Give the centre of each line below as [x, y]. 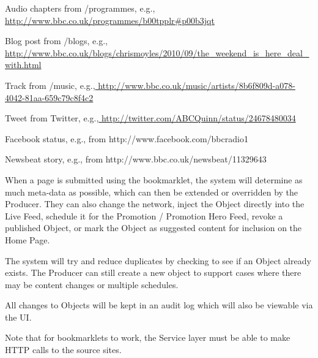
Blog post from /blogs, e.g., [56, 41]
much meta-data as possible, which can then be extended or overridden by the [152, 192]
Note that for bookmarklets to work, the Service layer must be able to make [148, 337]
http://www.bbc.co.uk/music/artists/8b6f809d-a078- [197, 85]
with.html [23, 65]
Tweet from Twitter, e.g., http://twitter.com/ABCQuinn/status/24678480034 [150, 118]
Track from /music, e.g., [50, 85]
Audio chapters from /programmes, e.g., [80, 8]
